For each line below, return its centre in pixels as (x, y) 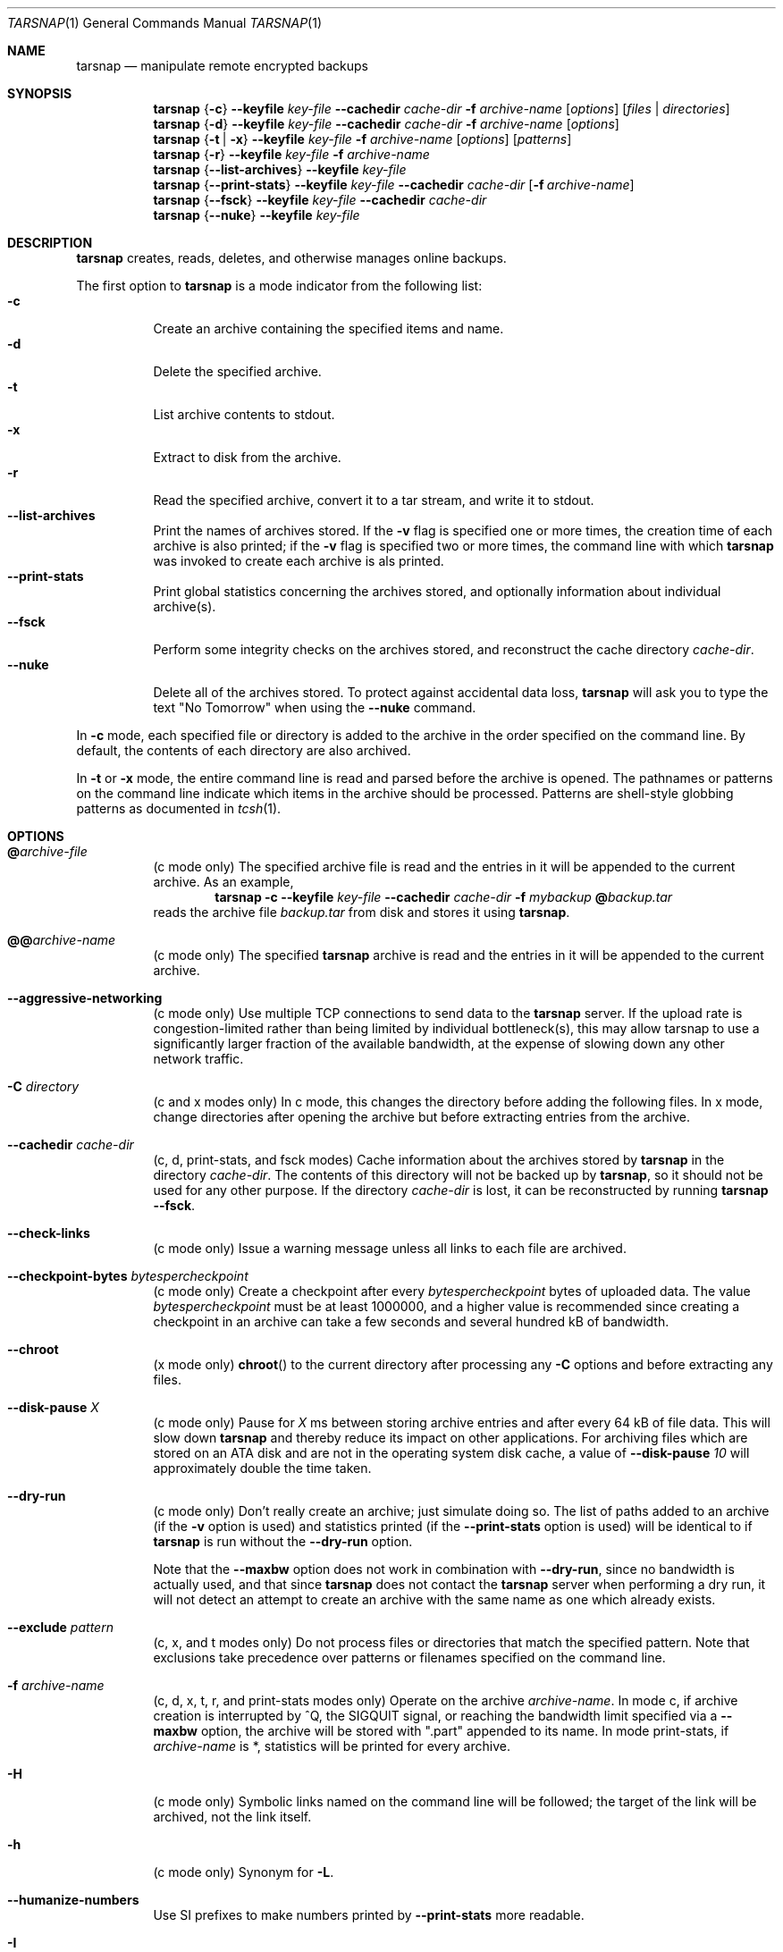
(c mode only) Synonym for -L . (244, 1872)
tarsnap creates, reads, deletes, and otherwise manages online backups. (291, 258)
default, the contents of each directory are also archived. (244, 750)
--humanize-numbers (73, 1900)
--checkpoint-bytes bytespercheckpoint (128, 1276)
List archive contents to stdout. (244, 414)
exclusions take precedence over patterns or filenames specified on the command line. (409, 1658)
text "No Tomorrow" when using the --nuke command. (315, 707)
